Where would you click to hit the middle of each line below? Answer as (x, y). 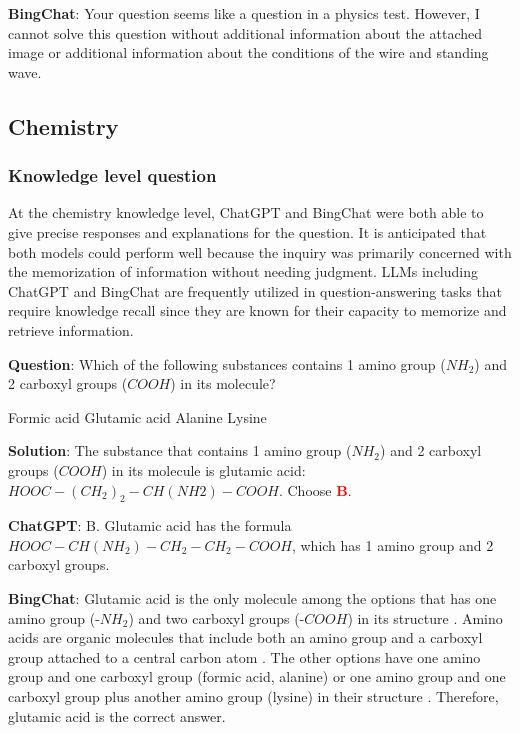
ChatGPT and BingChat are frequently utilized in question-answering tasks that (255, 290)
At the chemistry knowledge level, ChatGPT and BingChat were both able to (246, 212)
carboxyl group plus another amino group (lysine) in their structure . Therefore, (253, 696)
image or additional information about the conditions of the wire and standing (248, 52)
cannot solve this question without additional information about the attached (245, 32)
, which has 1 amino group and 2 (392, 544)
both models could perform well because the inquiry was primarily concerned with (260, 251)
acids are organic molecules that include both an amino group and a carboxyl (245, 637)
